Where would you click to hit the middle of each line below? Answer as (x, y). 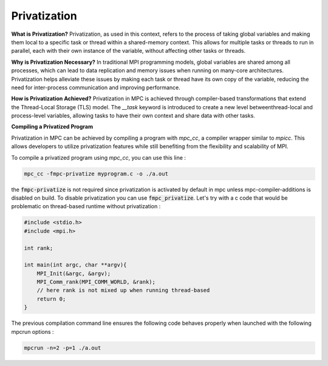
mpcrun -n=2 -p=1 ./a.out (63, 348)
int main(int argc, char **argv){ (75, 265)
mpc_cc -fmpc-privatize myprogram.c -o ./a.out (96, 174)
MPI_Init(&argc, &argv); (74, 273)
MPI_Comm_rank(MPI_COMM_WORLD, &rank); (96, 282)
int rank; (39, 248)
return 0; (51, 299)
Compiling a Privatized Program (52, 127)
